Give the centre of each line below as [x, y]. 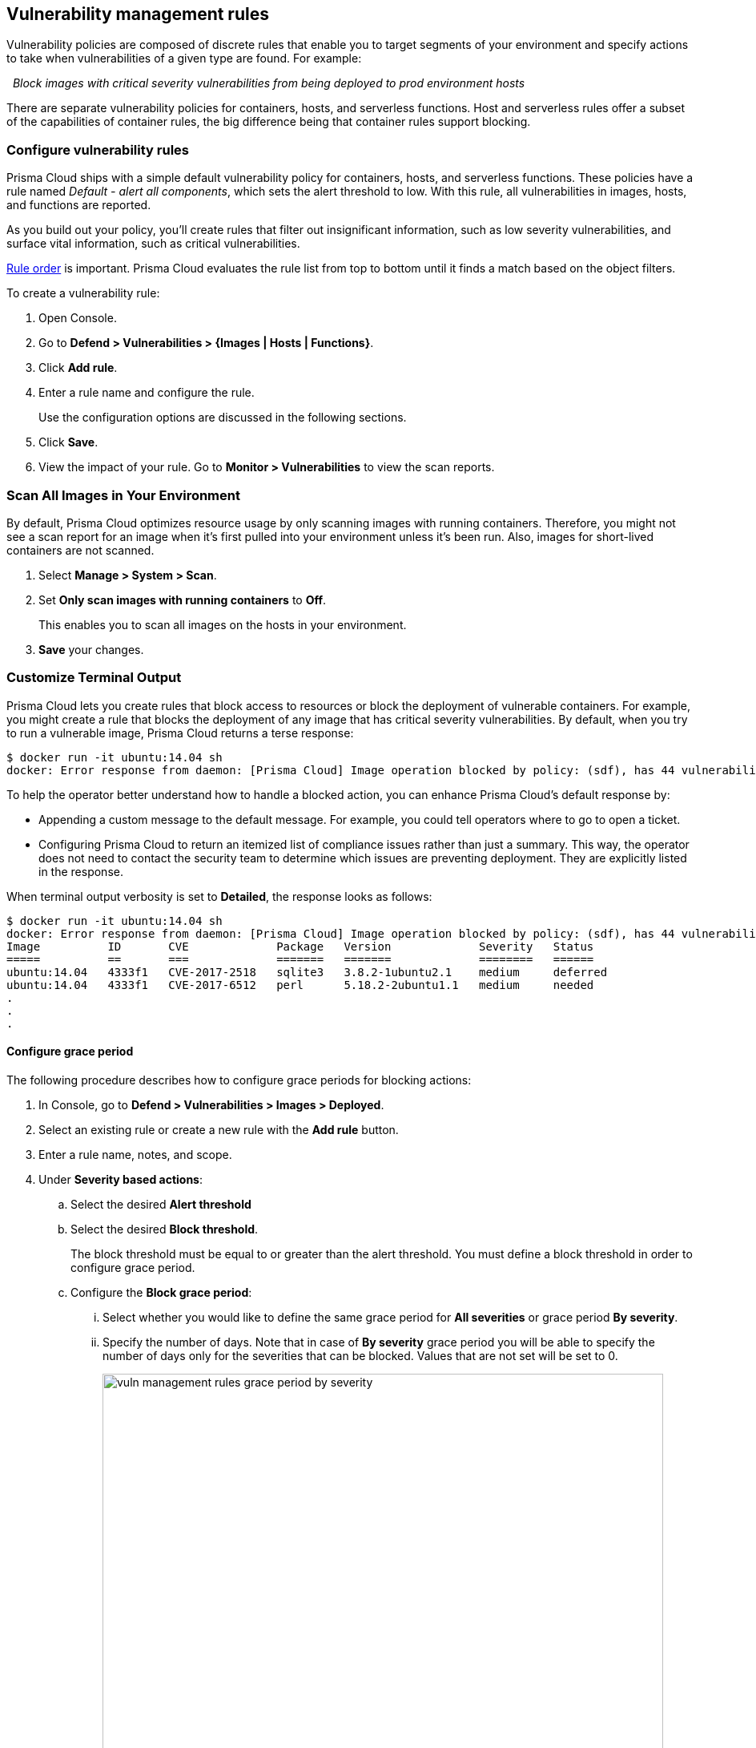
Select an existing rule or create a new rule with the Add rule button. [219, 1129]
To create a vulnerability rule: [83, 293]
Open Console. [78, 318]
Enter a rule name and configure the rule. [147, 393]
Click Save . [68, 442]
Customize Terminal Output [94, 678]
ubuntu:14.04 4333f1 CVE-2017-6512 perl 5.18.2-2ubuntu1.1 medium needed [300, 985]
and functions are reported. [79, 205]
